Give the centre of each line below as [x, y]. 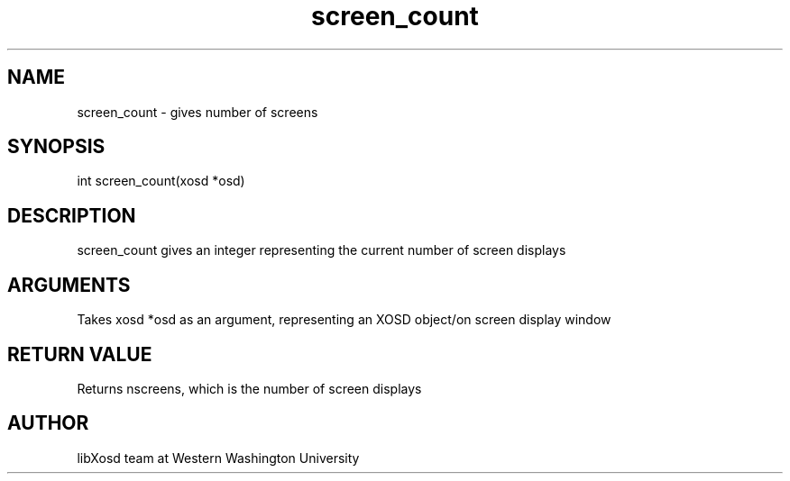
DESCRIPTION [72, 215]
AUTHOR [48, 423]
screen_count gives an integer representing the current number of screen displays [322, 250]
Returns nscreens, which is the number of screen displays [249, 388]
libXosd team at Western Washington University [218, 458]
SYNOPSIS [56, 147]
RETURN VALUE [80, 354]
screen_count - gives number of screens [197, 112]
